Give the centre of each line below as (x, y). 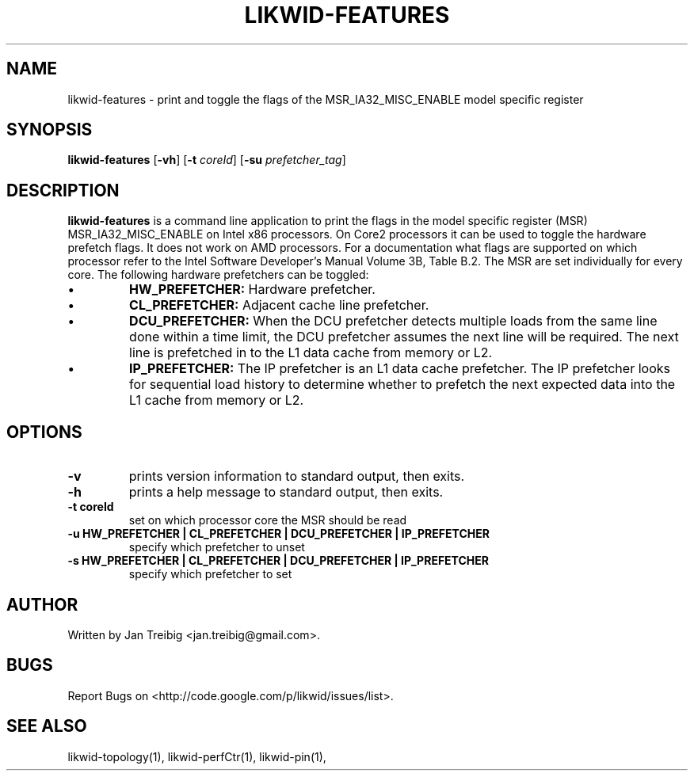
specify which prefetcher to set (210, 574)
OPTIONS (44, 432)
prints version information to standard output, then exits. (297, 476)
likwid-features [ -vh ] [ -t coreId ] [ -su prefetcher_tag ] (207, 160)
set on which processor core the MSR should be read (268, 520)
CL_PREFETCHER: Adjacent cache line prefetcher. (279, 305)
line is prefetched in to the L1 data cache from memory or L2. (311, 353)
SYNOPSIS (50, 130)
